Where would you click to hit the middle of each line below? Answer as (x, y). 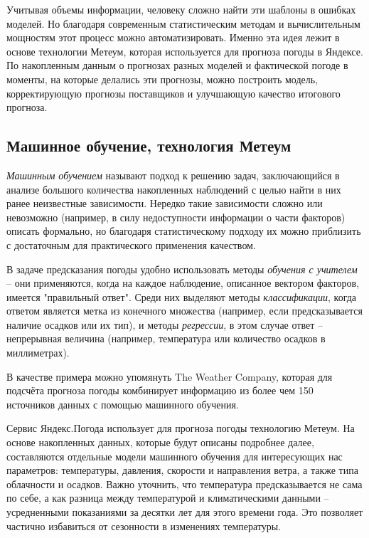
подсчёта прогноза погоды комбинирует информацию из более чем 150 (160, 390)
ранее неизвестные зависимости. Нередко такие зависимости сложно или (165, 203)
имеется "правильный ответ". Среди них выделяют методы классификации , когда (182, 296)
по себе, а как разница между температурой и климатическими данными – (168, 498)
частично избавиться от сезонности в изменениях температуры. (144, 526)
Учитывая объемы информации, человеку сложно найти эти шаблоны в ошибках (181, 9)
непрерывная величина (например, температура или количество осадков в (166, 338)
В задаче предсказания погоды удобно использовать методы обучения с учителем (182, 269)
